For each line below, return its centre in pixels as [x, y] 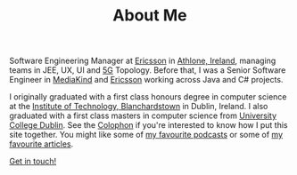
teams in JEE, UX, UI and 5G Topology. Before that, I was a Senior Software [148, 70]
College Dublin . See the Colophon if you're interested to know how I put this [148, 125]
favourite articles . [41, 144]
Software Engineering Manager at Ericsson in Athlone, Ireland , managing [143, 61]
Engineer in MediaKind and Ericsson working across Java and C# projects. [146, 80]
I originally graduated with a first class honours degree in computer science [148, 97]
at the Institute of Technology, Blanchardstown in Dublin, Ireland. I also [139, 107]
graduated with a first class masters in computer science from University [143, 115]
